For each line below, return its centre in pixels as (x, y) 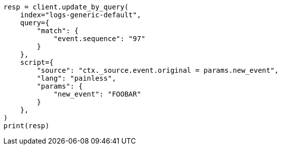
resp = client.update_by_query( (66, 7)
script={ (37, 62)
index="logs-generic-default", (81, 15)
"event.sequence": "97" (99, 39)
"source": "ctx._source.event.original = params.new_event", (158, 70)
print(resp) (26, 126)
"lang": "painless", (76, 78)
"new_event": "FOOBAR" (97, 94)
